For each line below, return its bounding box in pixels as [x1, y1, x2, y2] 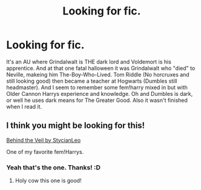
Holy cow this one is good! [15, 177, 82, 185]
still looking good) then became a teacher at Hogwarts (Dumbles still [6, 77, 177, 84]
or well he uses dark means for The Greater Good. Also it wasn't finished [6, 97, 188, 104]
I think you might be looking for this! [6, 121, 145, 131]
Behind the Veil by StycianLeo [6, 136, 81, 144]
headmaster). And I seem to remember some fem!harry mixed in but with [6, 83, 188, 91]
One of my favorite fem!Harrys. [6, 148, 84, 155]
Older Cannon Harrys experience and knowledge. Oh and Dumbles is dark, [6, 90, 193, 97]
